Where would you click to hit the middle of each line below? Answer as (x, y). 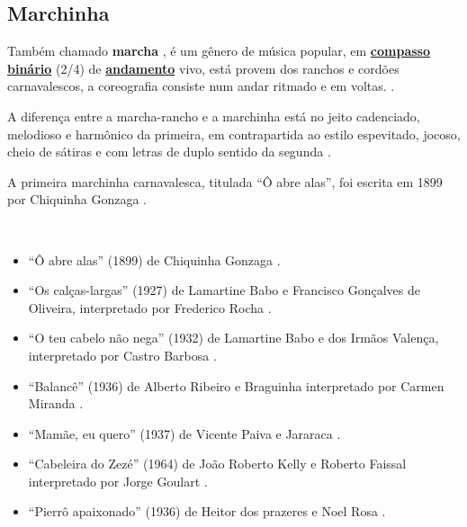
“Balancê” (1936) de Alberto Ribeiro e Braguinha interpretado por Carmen (236, 385)
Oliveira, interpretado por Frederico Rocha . (150, 307)
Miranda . (56, 403)
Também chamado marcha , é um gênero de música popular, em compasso (219, 51)
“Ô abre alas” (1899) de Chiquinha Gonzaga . (154, 259)
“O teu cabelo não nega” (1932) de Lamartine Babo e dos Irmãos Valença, (233, 338)
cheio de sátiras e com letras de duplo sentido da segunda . (169, 152)
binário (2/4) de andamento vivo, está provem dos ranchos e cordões (203, 68)
